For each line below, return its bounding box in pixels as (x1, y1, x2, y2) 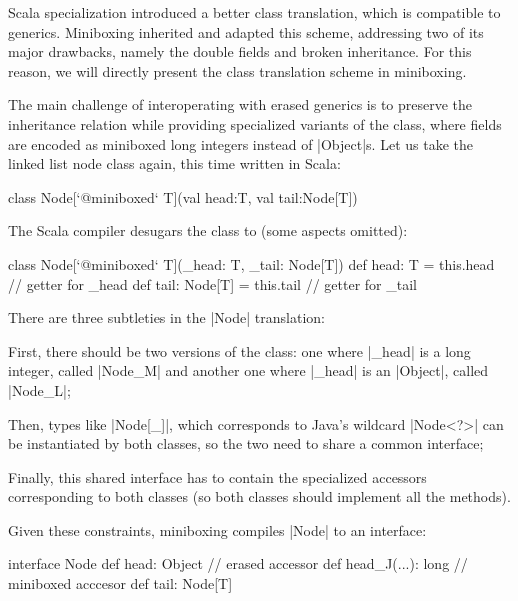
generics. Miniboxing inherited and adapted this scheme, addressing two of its (8, 21, 484, 42)
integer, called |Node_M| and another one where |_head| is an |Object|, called (8, 360, 489, 381)
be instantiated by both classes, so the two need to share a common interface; (8, 433, 484, 454)
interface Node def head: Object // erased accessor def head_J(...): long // (8, 553, 468, 574)
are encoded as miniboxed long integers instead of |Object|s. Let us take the (8, 133, 473, 154)
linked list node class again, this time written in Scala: (8, 153, 341, 174)
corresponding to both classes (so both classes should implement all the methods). (8, 486, 511, 507)
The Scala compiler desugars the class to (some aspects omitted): (8, 220, 408, 241)
